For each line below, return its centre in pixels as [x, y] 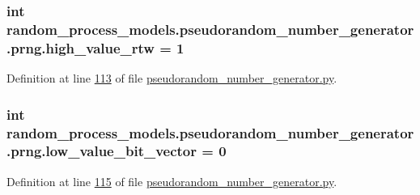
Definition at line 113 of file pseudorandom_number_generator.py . [172, 78]
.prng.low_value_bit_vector [102, 151]
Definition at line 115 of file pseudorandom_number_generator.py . [172, 181]
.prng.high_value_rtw [81, 47]
